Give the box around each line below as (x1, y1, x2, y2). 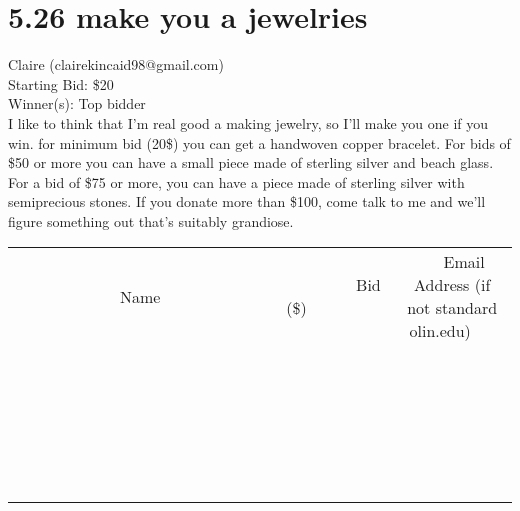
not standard (407, 296, 498, 320)
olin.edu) (409, 319, 471, 343)
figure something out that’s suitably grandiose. (8, 210, 294, 231)
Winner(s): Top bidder (8, 93, 146, 114)
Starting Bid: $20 (8, 73, 114, 94)
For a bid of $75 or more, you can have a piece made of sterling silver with (8, 171, 465, 192)
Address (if (414, 273, 491, 297)
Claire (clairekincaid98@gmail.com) (8, 54, 224, 75)
